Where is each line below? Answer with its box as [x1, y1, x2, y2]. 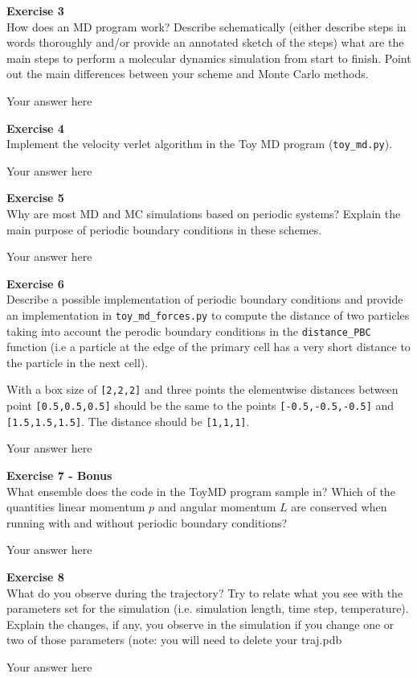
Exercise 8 [6, 568, 64, 585]
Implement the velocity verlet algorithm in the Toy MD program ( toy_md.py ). [6, 135, 393, 152]
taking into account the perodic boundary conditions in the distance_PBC [6, 322, 371, 339]
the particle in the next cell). [6, 353, 149, 370]
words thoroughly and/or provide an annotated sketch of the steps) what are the [6, 34, 404, 51]
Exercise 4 [6, 119, 64, 136]
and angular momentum [157, 498, 276, 515]
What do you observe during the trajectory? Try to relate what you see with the [6, 584, 403, 601]
